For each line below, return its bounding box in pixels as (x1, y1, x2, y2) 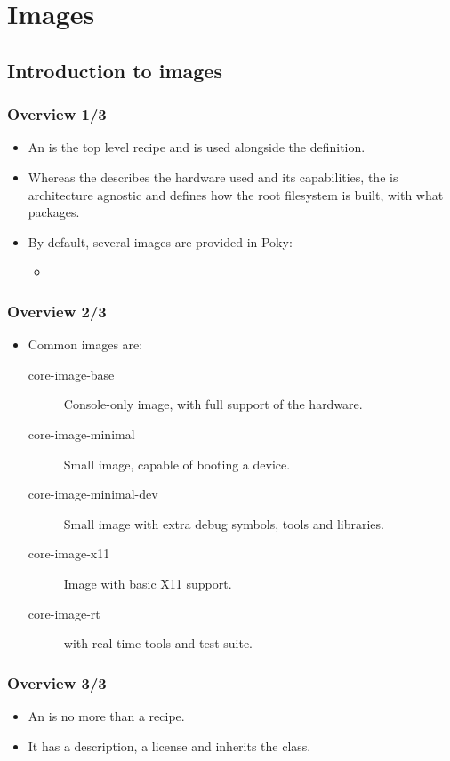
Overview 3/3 (7, 671, 107, 693)
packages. (28, 203, 80, 221)
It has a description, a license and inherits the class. (28, 736, 311, 755)
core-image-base (28, 364, 115, 383)
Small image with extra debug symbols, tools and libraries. (63, 514, 384, 533)
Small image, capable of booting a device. (63, 454, 291, 473)
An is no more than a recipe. (28, 706, 185, 725)
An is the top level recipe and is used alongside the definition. (28, 138, 366, 156)
